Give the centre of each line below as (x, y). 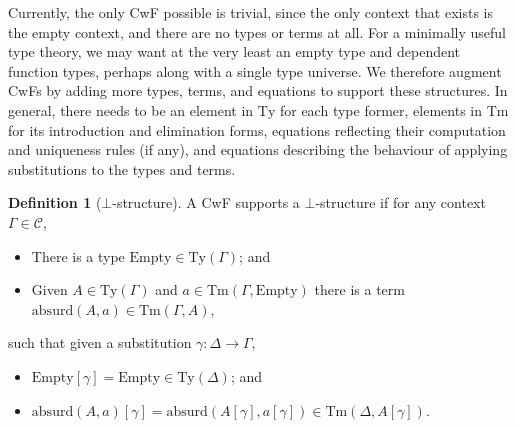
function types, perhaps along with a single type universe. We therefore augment (255, 70)
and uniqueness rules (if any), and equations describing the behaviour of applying (258, 149)
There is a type (78, 255)
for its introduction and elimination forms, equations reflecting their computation (257, 129)
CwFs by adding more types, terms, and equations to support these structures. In (258, 90)
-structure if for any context (400, 202)
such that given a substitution (100, 342)
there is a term (359, 289)
